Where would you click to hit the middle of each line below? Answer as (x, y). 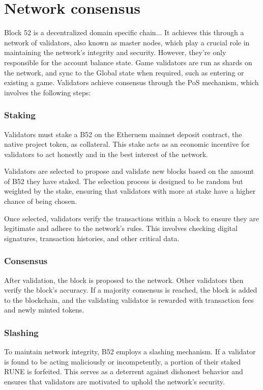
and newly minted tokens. (44, 310)
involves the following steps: (48, 92)
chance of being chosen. (41, 201)
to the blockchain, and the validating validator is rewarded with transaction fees (129, 300)
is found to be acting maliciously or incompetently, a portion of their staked (123, 361)
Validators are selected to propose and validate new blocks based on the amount (129, 171)
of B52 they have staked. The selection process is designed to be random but (124, 181)
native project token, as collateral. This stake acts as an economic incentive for (127, 144)
